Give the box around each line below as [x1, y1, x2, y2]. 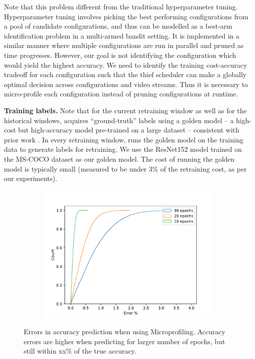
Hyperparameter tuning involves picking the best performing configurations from [4, 11, 249, 21]
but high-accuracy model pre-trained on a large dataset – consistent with [18, 125, 240, 135]
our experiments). [4, 173, 57, 183]
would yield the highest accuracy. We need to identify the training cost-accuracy [4, 59, 247, 70]
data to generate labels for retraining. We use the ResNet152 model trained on [4, 144, 242, 154]
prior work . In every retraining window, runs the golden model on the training [4, 134, 244, 144]
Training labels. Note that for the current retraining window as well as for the [4, 105, 247, 115]
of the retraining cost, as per [160, 163, 247, 174]
